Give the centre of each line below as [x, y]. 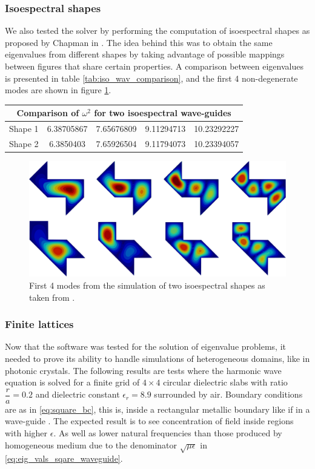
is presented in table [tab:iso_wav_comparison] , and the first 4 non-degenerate [151, 78]
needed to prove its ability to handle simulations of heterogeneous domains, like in [157, 358]
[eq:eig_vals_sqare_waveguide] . [64, 458]
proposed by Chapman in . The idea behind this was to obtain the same [139, 42]
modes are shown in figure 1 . [58, 90]
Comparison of [48, 113]
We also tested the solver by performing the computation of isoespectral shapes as [157, 31]
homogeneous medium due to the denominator [91, 444]
